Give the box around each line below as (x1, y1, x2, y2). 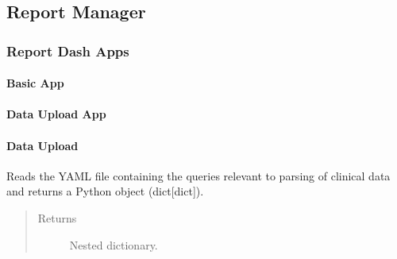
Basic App (6, 75, 64, 91)
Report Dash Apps (6, 41, 129, 60)
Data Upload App (6, 106, 106, 122)
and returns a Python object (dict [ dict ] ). (6, 183, 204, 199)
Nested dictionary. (69, 236, 158, 253)
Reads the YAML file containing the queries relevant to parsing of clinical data (6, 167, 391, 184)
